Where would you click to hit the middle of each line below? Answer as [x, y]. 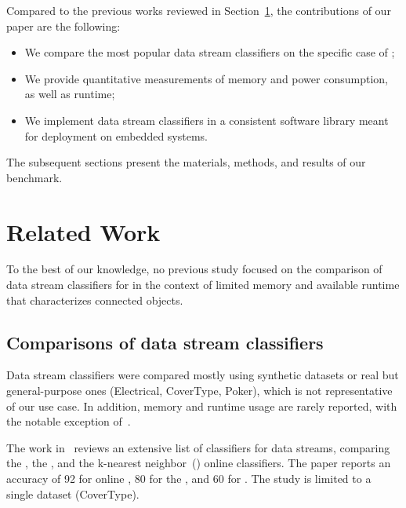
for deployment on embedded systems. [116, 135]
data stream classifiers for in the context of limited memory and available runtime [203, 285]
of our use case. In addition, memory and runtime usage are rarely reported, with [202, 406]
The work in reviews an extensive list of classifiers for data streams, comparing [198, 447]
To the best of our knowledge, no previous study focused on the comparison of [194, 269]
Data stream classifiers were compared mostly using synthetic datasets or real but [203, 375]
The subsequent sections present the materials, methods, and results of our [186, 162]
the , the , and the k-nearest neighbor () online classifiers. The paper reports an [199, 463]
